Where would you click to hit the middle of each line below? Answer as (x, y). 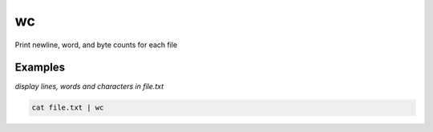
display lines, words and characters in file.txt (89, 86)
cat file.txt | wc (68, 108)
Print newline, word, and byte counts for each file (96, 45)
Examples (40, 68)
